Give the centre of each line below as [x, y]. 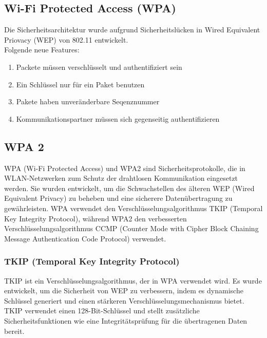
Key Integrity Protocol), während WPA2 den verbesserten [96, 218]
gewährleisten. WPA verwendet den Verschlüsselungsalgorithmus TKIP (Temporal [133, 208]
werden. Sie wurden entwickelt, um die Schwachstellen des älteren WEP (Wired [129, 188]
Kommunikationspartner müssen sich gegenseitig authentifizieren [118, 118]
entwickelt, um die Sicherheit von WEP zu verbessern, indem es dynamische [124, 290]
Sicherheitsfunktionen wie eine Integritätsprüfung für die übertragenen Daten [126, 320]
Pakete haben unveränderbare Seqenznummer [88, 101]
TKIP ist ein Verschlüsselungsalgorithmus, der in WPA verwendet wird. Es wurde [133, 280]
